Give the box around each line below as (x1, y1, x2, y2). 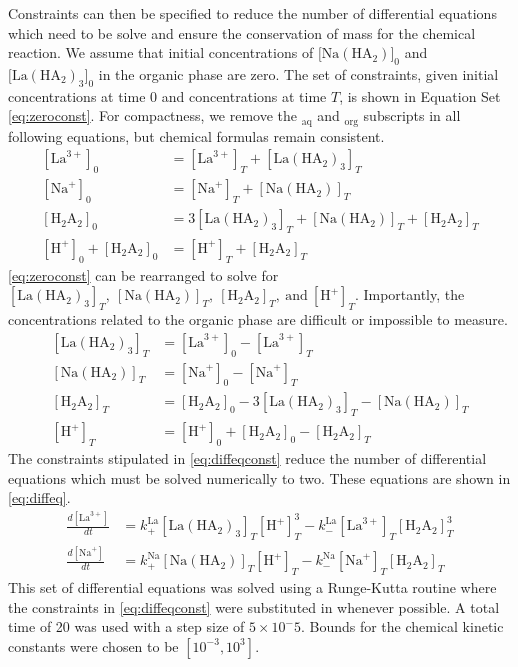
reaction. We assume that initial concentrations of (8, 42, 314, 63)
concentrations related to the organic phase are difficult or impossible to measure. (8, 309, 508, 330)
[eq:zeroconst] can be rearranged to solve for (8, 264, 279, 285)
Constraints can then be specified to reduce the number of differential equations (8, 3, 497, 23)
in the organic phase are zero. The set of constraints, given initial (98, 63, 499, 84)
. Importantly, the (354, 284, 465, 305)
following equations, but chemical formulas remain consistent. (8, 125, 385, 146)
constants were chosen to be (8, 635, 179, 656)
